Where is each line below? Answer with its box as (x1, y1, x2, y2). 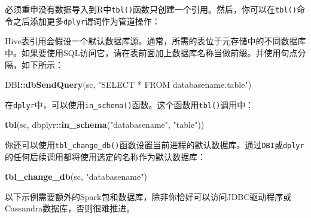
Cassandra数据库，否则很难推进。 (5, 202, 135, 214)
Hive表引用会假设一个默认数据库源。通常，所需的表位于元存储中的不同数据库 (5, 35, 306, 47)
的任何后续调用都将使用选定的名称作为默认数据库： (5, 150, 206, 162)
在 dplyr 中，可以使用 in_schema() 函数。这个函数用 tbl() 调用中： (5, 98, 254, 110)
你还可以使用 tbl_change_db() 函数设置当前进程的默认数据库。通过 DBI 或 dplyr (5, 138, 304, 151)
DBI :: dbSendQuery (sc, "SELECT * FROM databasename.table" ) (5, 78, 252, 91)
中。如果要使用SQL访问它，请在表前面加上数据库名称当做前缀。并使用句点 (5, 46, 298, 59)
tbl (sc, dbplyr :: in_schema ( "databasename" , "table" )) (5, 118, 205, 131)
